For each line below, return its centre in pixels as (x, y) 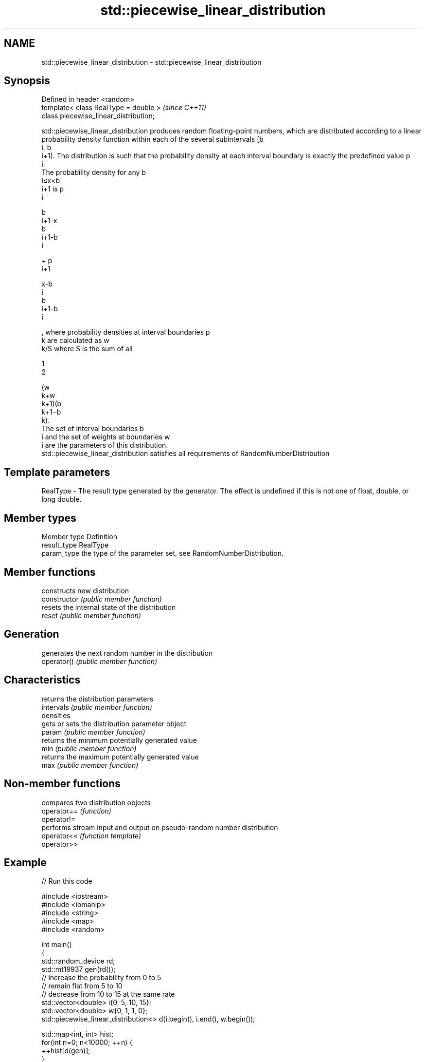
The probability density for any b (94, 172)
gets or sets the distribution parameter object (114, 723)
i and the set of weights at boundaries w (106, 437)
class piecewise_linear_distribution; (98, 116)
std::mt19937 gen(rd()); (79, 969)
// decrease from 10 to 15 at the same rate (108, 994)
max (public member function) (90, 765)
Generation (32, 634)
